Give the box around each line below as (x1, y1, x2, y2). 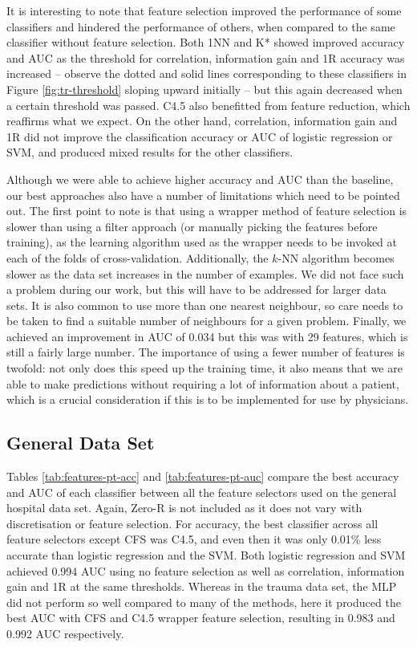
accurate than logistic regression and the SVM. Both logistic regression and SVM (6, 547, 406, 564)
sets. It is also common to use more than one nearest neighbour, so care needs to (6, 296, 403, 313)
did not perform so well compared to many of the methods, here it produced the (6, 593, 401, 610)
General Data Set (6, 430, 155, 455)
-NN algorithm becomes (277, 249, 395, 266)
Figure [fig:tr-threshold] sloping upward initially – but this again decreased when (6, 80, 403, 97)
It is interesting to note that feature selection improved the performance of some (6, 2, 402, 18)
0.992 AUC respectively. (6, 625, 124, 641)
